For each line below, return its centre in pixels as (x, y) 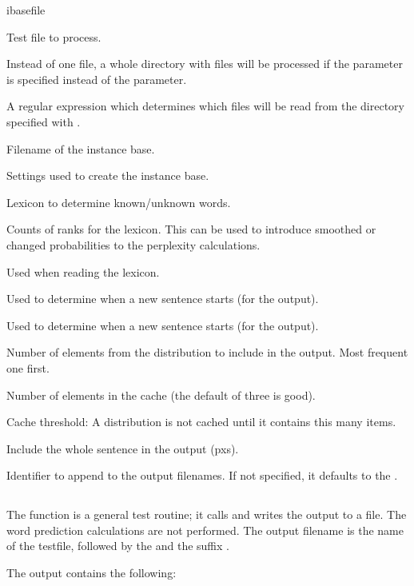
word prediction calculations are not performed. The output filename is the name (205, 530)
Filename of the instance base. (81, 148)
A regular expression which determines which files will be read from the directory (205, 106)
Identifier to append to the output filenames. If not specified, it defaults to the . (202, 475)
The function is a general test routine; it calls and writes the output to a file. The (207, 514)
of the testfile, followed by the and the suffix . (118, 546)
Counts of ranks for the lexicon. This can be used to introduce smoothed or (191, 229)
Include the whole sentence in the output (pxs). (123, 448)
